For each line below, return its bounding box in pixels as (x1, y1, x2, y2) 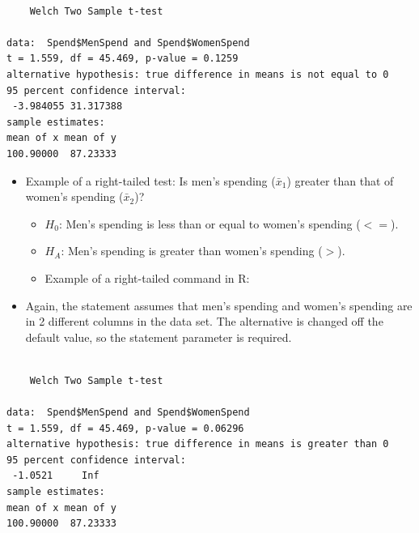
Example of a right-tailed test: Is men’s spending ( (25, 172, 276, 189)
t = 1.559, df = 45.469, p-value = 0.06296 (6, 422, 244, 434)
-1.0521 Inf (12, 470, 99, 482)
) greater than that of (286, 172, 394, 189)
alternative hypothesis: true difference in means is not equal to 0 (6, 68, 389, 80)
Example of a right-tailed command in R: (44, 269, 250, 286)
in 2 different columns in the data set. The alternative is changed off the (25, 313, 383, 330)
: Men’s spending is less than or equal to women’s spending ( (58, 215, 361, 232)
